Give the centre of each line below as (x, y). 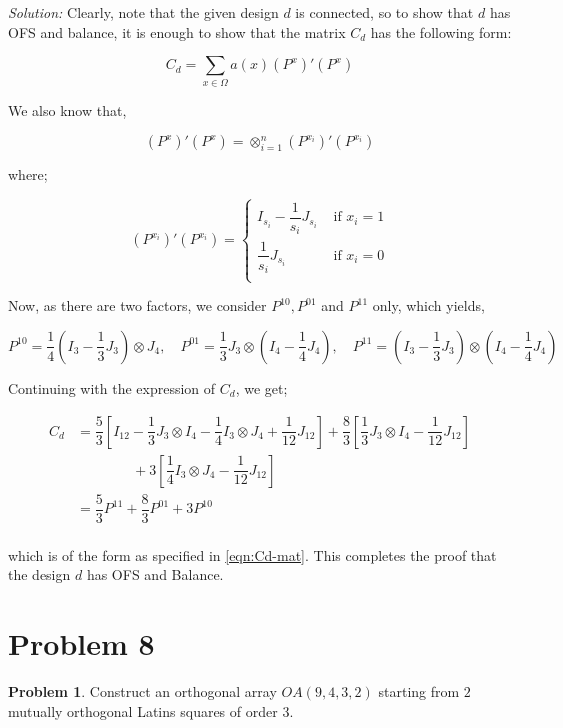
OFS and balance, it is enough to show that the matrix (177, 31)
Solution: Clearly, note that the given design (143, 12)
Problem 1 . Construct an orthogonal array (142, 691)
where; (28, 174)
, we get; (261, 387)
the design (39, 574)
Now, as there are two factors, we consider (137, 305)
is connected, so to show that (384, 12)
